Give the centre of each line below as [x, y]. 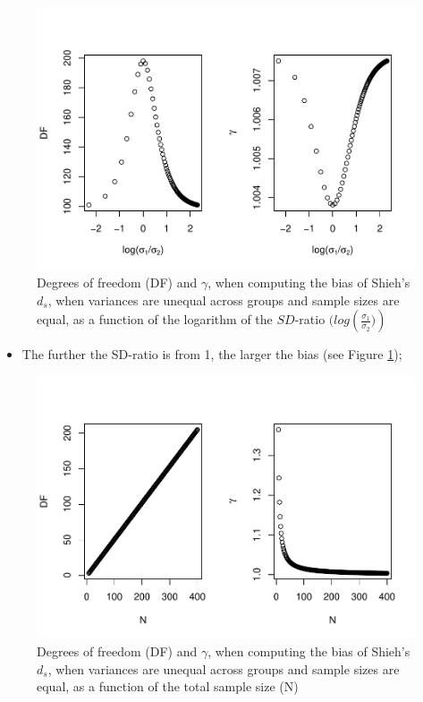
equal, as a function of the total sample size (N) [168, 686]
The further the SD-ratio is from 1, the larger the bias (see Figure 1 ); [212, 354]
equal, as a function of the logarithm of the [155, 319]
